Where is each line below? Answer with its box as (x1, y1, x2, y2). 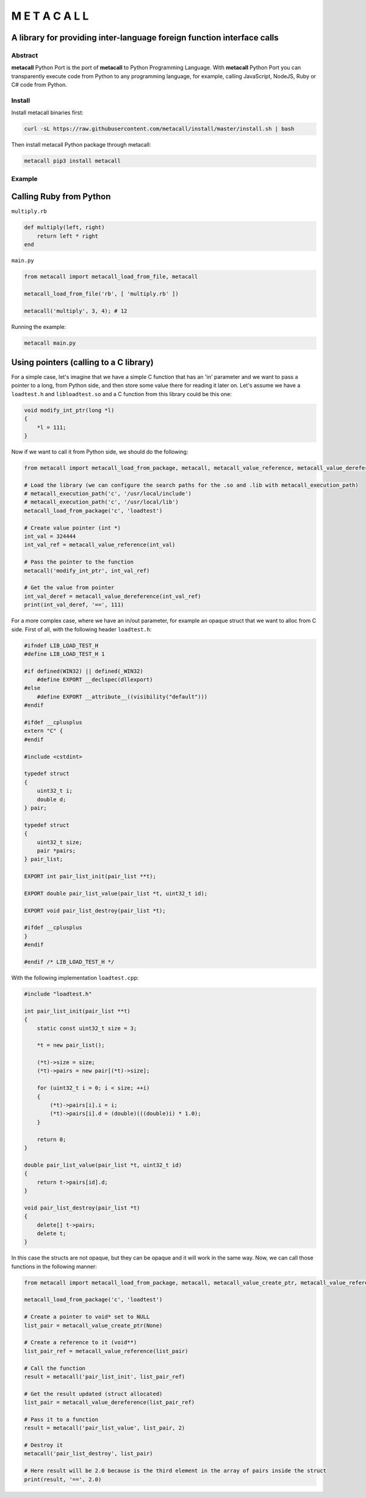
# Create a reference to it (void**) (24, 1339, 137, 1346)
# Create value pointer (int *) (24, 524, 121, 531)
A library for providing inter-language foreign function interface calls (11, 32, 279, 43)
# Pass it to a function (24, 1415, 99, 1423)
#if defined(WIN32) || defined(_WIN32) (24, 667, 143, 675)
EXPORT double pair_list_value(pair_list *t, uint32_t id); (24, 890, 208, 897)
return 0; (37, 1136, 66, 1143)
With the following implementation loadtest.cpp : (11, 974, 139, 981)
